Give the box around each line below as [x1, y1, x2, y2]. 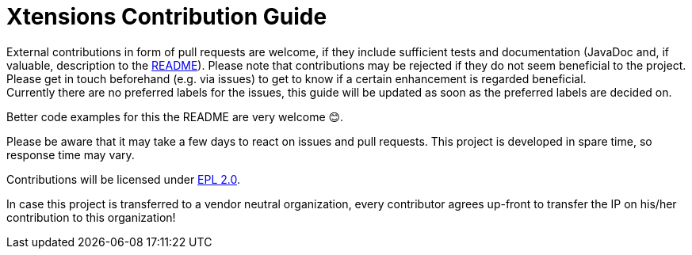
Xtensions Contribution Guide [6, 3, 327, 30]
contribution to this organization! [6, 210, 176, 224]
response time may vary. [6, 147, 135, 162]
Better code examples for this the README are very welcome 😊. [6, 109, 344, 124]
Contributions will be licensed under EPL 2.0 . [6, 172, 241, 186]
